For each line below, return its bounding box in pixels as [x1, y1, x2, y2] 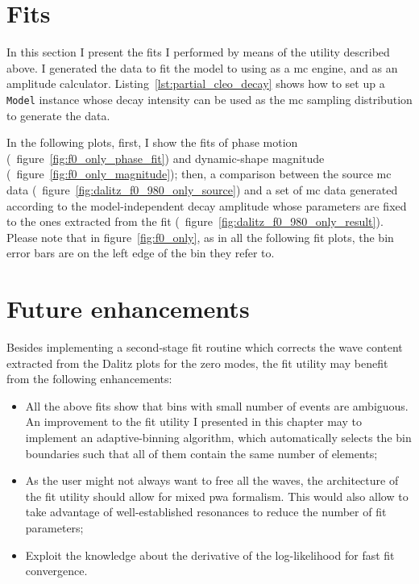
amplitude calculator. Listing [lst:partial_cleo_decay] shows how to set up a [6, 75, 385, 92]
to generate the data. [6, 106, 110, 123]
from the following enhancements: [6, 370, 172, 387]
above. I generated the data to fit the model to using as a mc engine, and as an [6, 59, 398, 76]
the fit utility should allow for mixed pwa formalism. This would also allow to [25, 487, 409, 504]
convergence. [25, 562, 88, 579]
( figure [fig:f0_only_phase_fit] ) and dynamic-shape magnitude [6, 149, 325, 166]
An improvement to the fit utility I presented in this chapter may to [25, 413, 362, 430]
